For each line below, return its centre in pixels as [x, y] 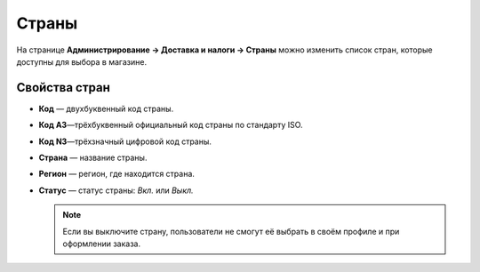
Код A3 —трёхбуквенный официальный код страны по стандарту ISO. [171, 125]
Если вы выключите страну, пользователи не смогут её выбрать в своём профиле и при [231, 231]
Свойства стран [63, 88]
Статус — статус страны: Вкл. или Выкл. [116, 190]
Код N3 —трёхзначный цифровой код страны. [125, 141]
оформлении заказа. [102, 244]
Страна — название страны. [93, 158]
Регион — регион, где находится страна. [117, 174]
